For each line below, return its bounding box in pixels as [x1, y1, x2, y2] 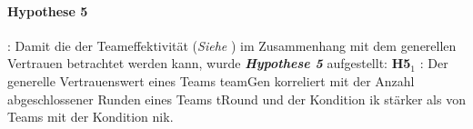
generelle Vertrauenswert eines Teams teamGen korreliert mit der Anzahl [7, 71, 415, 90]
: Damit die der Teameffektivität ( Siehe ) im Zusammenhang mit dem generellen [7, 35, 457, 55]
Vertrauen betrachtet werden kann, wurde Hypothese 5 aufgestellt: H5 [7, 54, 411, 73]
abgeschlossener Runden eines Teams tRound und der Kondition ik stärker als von [7, 89, 466, 108]
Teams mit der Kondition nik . [7, 107, 174, 126]
